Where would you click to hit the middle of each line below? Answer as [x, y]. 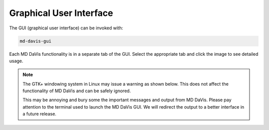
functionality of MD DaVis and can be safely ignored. [77, 91]
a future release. [40, 114]
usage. [16, 61]
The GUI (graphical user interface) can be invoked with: [66, 28]
